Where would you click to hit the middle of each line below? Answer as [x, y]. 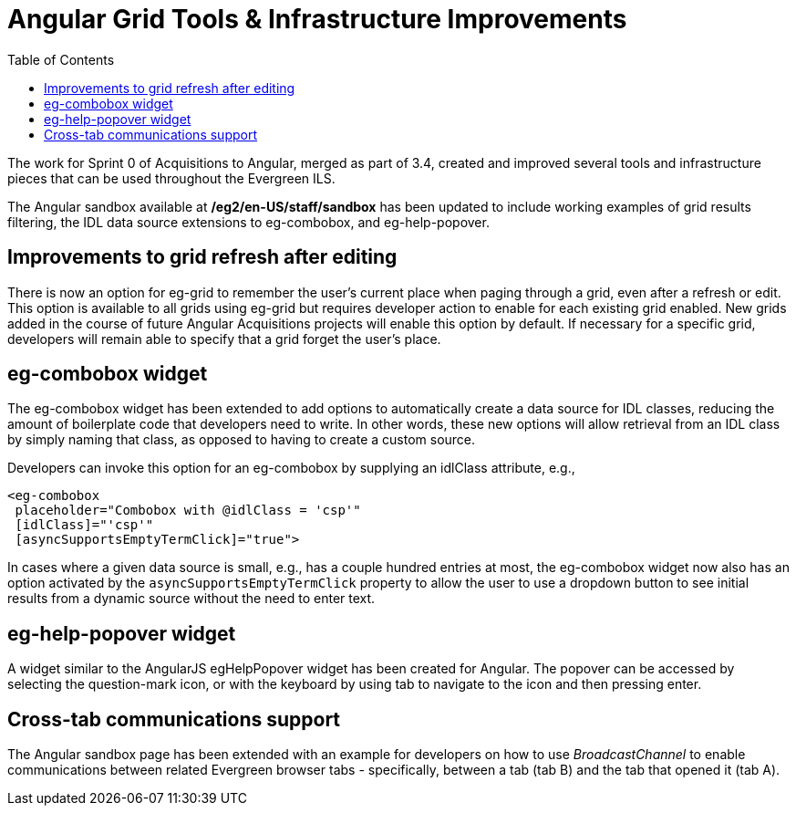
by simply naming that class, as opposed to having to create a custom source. [242, 440]
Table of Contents [61, 59]
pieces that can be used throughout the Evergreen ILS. [171, 178]
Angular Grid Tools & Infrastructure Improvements [317, 19]
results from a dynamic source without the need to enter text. [191, 599]
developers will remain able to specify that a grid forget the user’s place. [224, 339]
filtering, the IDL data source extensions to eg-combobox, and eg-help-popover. [248, 222]
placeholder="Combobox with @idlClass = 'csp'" [188, 511]
